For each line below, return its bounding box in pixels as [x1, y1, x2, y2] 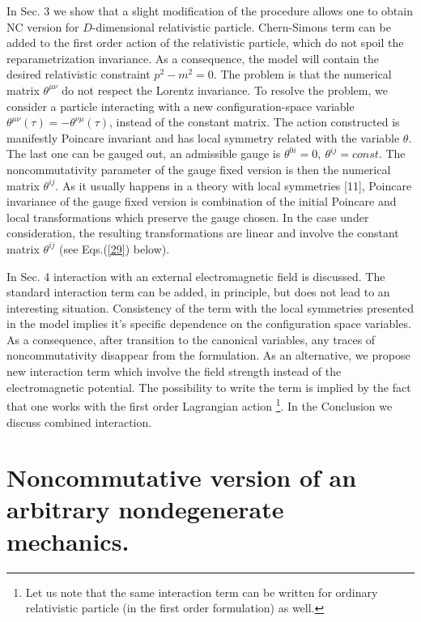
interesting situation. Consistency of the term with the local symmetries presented [6, 299, 415, 316]
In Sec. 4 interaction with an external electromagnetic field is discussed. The [6, 267, 385, 284]
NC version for [6, 18, 79, 35]
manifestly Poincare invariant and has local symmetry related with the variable [6, 129, 400, 146]
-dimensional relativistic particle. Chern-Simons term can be [91, 18, 391, 35]
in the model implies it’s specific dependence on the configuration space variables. [6, 315, 411, 332]
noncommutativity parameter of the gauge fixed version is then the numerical [6, 160, 391, 177]
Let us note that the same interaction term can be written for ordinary [25, 583, 378, 600]
